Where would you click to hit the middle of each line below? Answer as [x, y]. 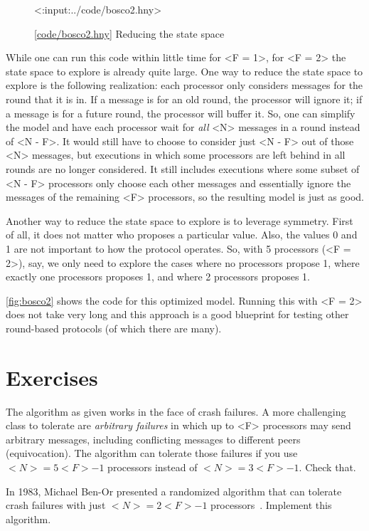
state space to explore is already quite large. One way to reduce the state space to [184, 71]
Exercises [52, 377]
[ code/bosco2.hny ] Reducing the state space [129, 33]
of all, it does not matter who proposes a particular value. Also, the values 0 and [182, 235]
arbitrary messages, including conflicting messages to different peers [153, 439]
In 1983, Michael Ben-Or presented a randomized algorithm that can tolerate [174, 491]
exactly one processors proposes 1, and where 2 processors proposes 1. [158, 277]
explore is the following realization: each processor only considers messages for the [184, 85]
